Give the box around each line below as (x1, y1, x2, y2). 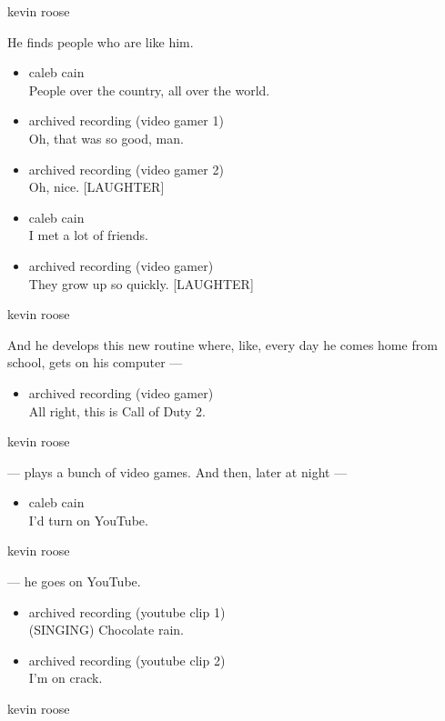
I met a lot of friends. (28, 225, 148, 245)
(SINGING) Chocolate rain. (28, 620, 184, 639)
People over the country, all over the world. (28, 80, 270, 99)
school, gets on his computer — (7, 353, 183, 372)
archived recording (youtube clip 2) (28, 650, 226, 669)
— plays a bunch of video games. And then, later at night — (7, 462, 348, 481)
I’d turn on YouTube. (28, 510, 148, 529)
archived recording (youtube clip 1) (28, 602, 226, 621)
